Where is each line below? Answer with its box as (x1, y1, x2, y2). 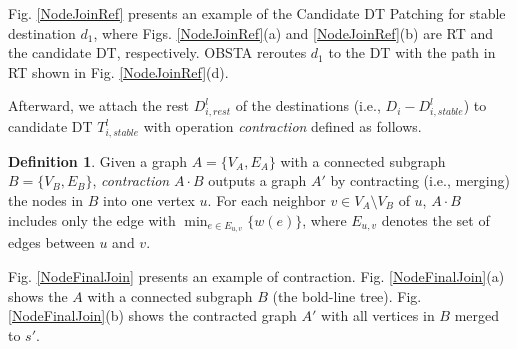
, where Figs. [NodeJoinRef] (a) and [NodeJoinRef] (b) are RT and (93, 22, 494, 43)
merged (454, 305, 500, 326)
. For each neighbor (207, 190, 326, 211)
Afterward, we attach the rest (8, 95, 190, 116)
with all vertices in (321, 305, 435, 326)
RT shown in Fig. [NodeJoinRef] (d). (8, 61, 229, 82)
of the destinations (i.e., (235, 95, 381, 116)
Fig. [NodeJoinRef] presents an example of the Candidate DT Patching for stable (8, 3, 506, 23)
